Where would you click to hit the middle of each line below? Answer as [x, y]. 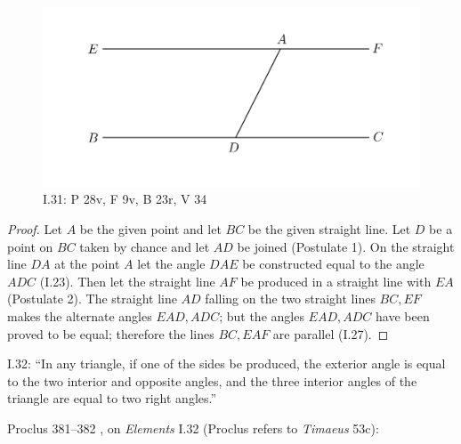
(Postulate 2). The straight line [92, 299]
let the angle [171, 264]
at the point [87, 264]
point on [30, 246]
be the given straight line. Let [329, 229]
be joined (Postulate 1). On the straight [346, 246]
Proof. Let [35, 229]
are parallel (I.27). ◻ [331, 333]
